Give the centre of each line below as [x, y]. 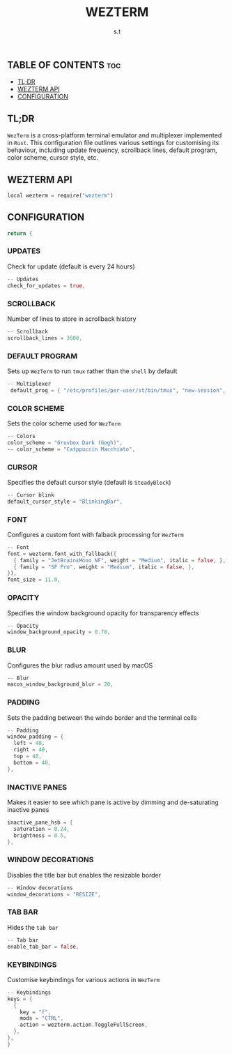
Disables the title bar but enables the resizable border [84, 875]
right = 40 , [31, 750]
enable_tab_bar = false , [43, 947]
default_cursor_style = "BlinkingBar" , [65, 502]
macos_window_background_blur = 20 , [60, 684]
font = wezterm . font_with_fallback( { [62, 554]
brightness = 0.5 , [40, 835]
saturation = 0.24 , [42, 829]
